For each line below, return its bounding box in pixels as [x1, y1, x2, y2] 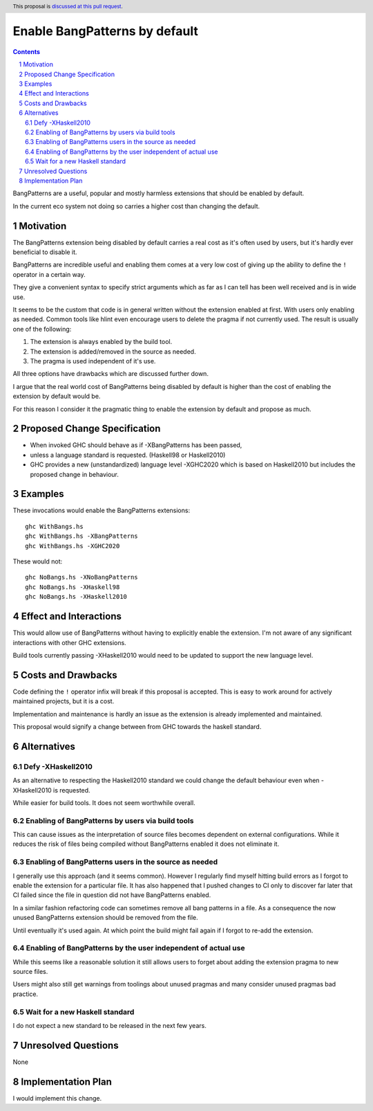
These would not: [12, 557, 63, 566]
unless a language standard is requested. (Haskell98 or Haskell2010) [30, 451, 226, 459]
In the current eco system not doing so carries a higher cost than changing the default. [12, 201, 260, 210]
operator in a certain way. [12, 270, 86, 278]
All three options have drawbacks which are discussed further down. [12, 370, 209, 378]
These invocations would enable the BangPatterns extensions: [12, 506, 190, 515]
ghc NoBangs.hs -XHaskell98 [25, 583, 120, 591]
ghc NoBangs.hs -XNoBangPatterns [25, 573, 138, 581]
